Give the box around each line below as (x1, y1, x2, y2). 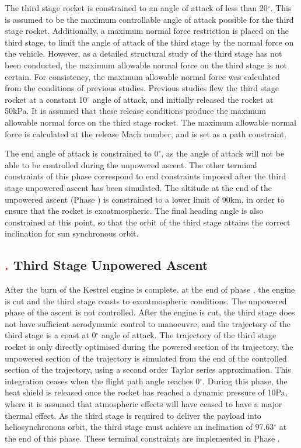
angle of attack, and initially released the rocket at (92, 93, 274, 105)
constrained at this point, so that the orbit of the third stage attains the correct (5, 216, 290, 228)
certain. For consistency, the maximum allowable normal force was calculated (5, 70, 280, 82)
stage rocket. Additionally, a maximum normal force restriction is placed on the (5, 25, 289, 37)
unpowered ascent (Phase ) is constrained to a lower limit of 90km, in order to (5, 193, 285, 205)
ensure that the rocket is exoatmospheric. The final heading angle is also (5, 204, 264, 217)
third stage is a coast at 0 (5, 329, 96, 341)
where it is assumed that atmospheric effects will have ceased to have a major (5, 398, 282, 410)
